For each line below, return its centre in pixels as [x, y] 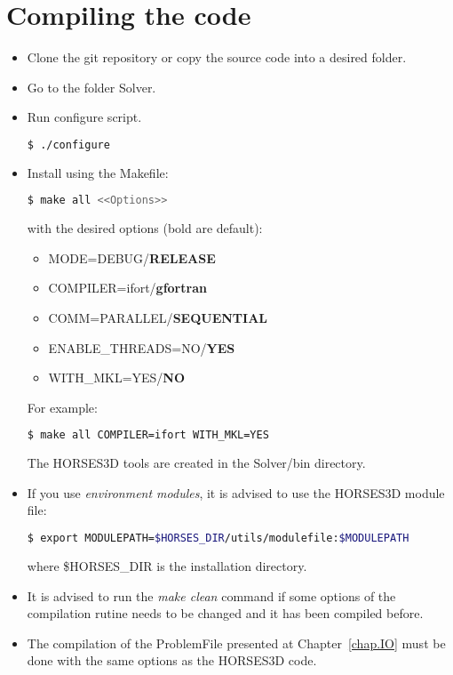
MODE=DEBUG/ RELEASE [132, 257]
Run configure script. [84, 117]
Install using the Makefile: [98, 172]
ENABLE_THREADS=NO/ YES [142, 347]
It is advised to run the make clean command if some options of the [211, 595]
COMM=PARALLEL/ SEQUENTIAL [158, 318]
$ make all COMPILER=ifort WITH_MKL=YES [148, 435]
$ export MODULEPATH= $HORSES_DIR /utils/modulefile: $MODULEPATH [218, 538]
